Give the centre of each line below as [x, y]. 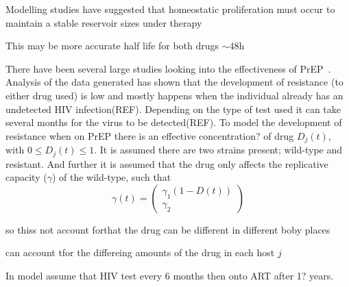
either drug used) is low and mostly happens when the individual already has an [174, 95]
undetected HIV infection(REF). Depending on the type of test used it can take [173, 109]
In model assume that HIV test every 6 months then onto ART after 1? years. [170, 276]
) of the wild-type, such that [111, 177]
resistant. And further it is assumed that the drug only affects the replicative [167, 163]
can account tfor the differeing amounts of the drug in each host [140, 252]
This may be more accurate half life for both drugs [112, 46]
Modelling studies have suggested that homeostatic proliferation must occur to [170, 9]
